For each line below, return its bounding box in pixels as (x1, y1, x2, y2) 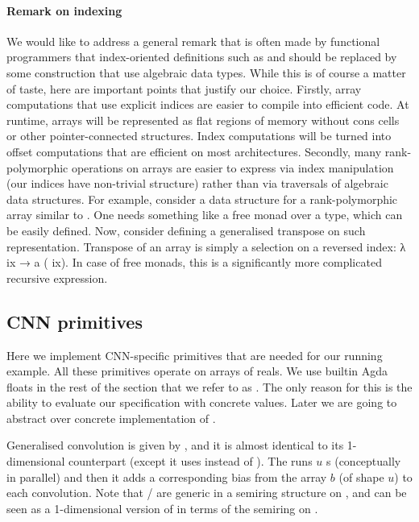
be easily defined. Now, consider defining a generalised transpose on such (6, 222, 366, 238)
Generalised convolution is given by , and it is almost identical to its (6, 437, 344, 454)
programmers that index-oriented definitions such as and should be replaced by (6, 48, 397, 65)
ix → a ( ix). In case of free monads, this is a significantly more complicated (6, 254, 382, 271)
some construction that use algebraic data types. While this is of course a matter (6, 64, 406, 81)
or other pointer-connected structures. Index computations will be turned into (6, 127, 392, 144)
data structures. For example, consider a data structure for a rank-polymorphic (6, 190, 398, 207)
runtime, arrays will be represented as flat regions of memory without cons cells (6, 111, 400, 128)
